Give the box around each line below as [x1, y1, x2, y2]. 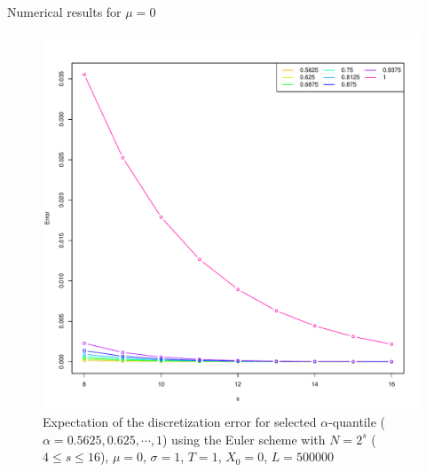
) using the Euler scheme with [162, 429, 326, 448]
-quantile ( [328, 413, 385, 431]
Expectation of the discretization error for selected [43, 413, 317, 431]
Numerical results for [7, 3, 122, 20]
